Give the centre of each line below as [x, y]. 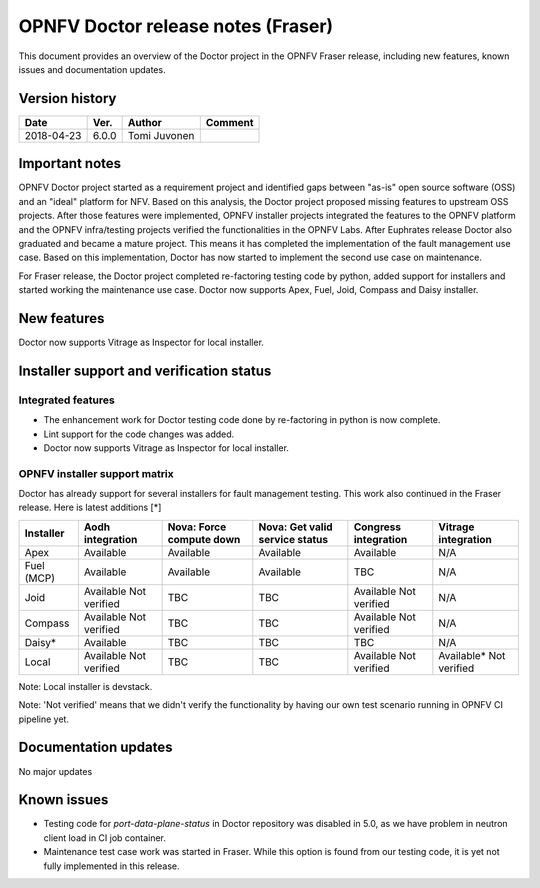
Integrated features [66, 400]
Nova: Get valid [296, 527]
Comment [229, 122]
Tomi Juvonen [161, 135]
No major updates [55, 771]
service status [293, 539]
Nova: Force [197, 527]
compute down [204, 539]
